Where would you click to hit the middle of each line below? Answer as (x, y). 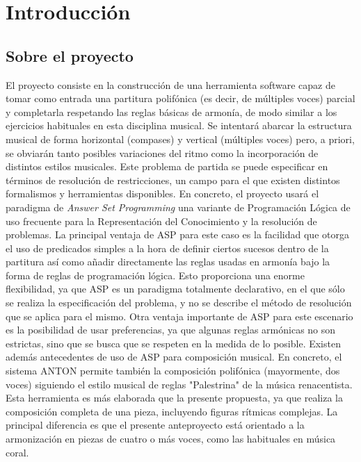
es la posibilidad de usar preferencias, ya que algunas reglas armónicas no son (171, 330)
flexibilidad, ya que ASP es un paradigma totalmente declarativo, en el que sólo (175, 289)
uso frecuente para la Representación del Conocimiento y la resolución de (161, 221)
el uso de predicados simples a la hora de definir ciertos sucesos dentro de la (167, 248)
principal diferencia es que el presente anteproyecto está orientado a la (155, 425)
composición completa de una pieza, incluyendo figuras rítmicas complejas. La (172, 411)
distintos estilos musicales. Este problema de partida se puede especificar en (167, 166)
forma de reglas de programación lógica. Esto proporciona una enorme (155, 275)
